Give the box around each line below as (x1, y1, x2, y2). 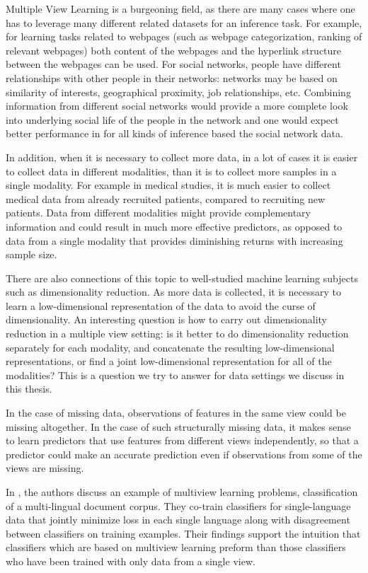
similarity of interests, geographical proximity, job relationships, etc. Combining (6, 84, 351, 99)
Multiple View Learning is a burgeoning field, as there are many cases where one (6, 1, 355, 16)
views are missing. (6, 461, 84, 475)
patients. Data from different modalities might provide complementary (6, 205, 311, 220)
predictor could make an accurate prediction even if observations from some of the (6, 446, 362, 461)
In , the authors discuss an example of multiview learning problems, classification (6, 485, 358, 499)
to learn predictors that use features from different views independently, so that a (6, 433, 359, 448)
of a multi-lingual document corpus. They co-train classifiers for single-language (6, 498, 351, 513)
